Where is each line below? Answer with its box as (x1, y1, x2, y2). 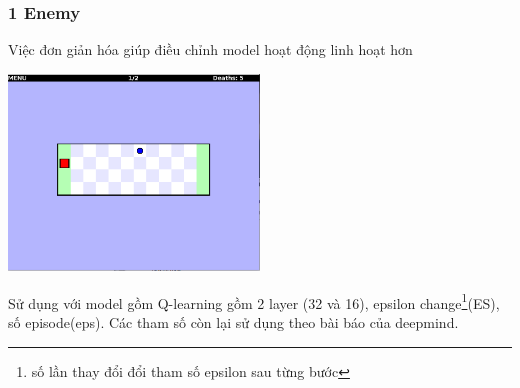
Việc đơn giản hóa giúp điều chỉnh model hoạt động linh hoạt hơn (8, 39, 413, 60)
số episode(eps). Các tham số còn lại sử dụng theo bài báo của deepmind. (8, 311, 459, 332)
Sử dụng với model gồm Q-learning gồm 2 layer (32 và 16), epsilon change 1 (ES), (8, 289, 500, 313)
